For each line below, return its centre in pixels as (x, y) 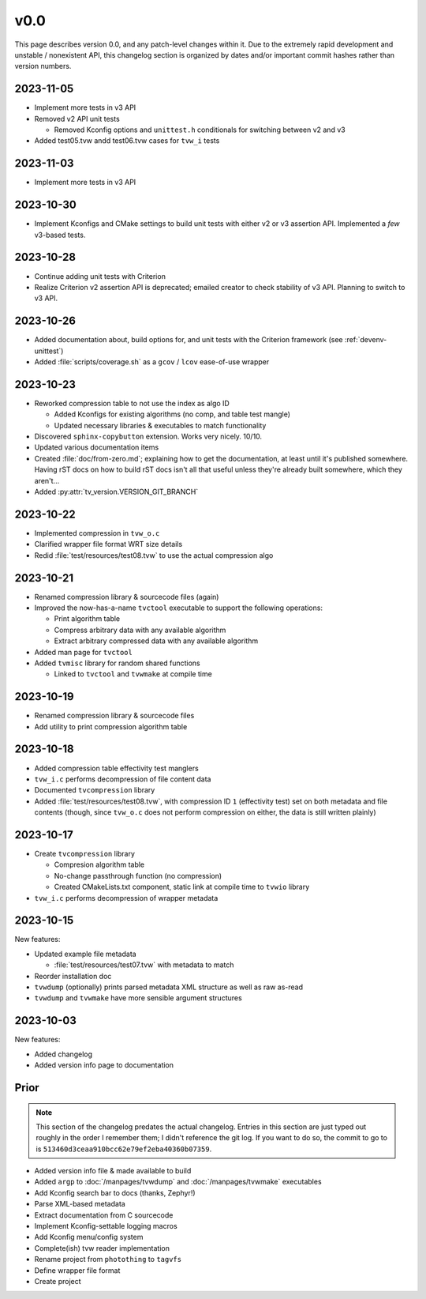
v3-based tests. (60, 235)
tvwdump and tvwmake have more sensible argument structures (138, 998)
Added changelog (64, 1054)
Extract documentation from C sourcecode (104, 1215)
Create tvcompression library (85, 854)
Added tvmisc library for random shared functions (117, 663)
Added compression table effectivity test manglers (116, 768)
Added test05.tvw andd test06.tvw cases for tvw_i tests (127, 141)
